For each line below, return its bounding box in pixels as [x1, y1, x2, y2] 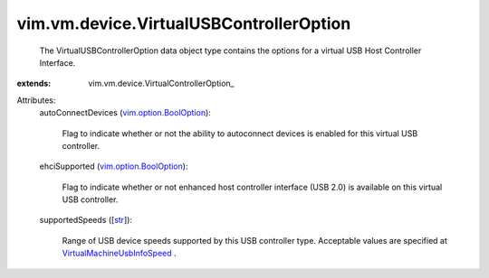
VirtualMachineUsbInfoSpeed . [62, 248, 177, 259]
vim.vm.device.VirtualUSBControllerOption [16, 14, 351, 33]
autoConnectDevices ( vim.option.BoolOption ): [39, 107, 212, 118]
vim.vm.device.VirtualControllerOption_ [88, 78, 235, 89]
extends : [16, 78, 52, 89]
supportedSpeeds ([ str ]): [39, 215, 133, 226]
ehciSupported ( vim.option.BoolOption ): [39, 161, 188, 171]
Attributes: [16, 95, 56, 106]
